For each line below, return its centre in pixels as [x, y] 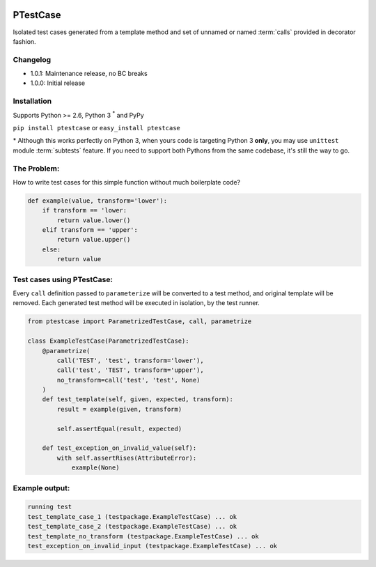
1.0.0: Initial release [58, 83]
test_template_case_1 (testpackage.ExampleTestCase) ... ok [132, 516]
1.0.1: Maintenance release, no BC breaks [89, 74]
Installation [32, 101]
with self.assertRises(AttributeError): [127, 458]
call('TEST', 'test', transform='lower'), [131, 360]
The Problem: [36, 169]
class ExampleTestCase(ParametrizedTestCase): [108, 341]
